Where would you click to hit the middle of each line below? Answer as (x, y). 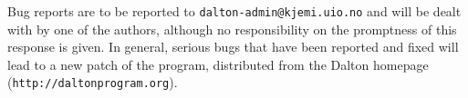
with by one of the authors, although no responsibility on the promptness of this (232, 29)
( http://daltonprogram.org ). (93, 82)
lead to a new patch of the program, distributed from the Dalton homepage (218, 64)
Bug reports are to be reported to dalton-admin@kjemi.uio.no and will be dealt (234, 11)
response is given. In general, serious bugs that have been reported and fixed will (233, 47)
